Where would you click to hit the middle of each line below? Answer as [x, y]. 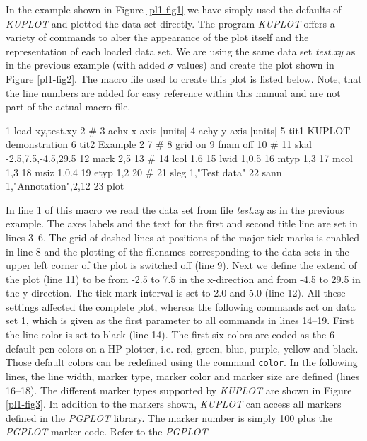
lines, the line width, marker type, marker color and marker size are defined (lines [183, 376]
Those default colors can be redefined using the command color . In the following [182, 362]
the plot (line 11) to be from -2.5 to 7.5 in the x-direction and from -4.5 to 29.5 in [183, 279]
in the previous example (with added [85, 65]
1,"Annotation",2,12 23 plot [65, 186]
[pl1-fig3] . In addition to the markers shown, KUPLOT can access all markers [174, 404]
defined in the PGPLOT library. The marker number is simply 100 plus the [169, 417]
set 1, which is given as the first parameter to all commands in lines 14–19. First [180, 320]
